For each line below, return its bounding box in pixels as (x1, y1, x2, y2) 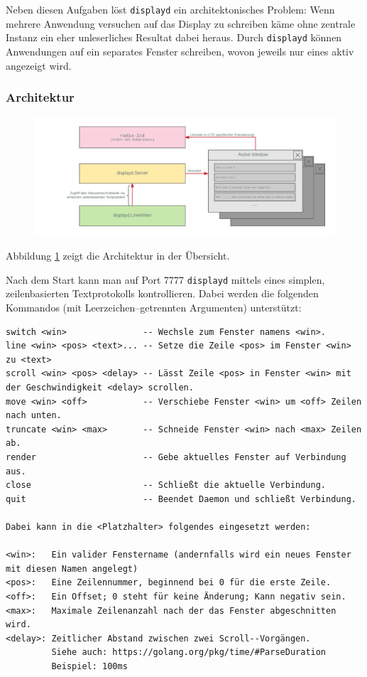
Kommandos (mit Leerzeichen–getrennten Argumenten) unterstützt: (6, 300, 302, 315)
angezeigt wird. (6, 58, 72, 73)
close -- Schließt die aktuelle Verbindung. (6, 480, 327, 491)
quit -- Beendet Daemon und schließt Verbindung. (6, 494, 356, 504)
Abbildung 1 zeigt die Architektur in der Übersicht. (6, 248, 230, 263)
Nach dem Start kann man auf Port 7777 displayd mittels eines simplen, (6, 272, 325, 287)
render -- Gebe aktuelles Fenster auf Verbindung (6, 452, 346, 462)
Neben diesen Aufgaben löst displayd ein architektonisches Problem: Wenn (6, 2, 335, 16)
